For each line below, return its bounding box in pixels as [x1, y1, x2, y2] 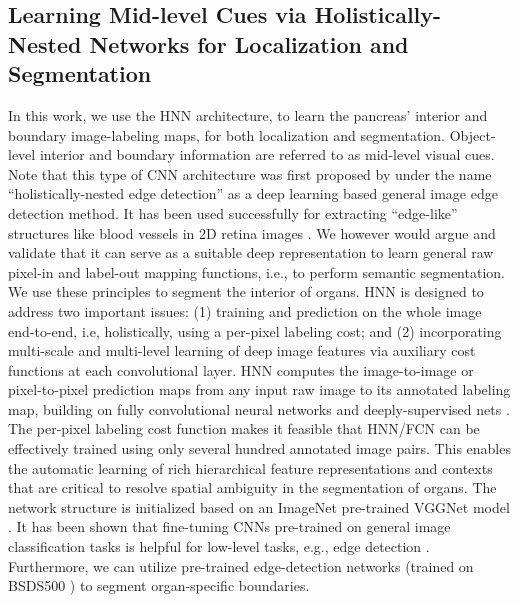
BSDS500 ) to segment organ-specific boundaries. [8, 575, 310, 596]
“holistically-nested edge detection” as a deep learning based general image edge [8, 183, 498, 204]
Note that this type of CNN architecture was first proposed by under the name [8, 163, 492, 184]
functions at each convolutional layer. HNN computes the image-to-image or [8, 359, 474, 380]
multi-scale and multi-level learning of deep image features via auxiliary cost [8, 340, 476, 361]
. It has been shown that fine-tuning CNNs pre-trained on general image [8, 516, 451, 537]
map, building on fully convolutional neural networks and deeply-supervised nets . [8, 398, 510, 419]
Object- [449, 124, 496, 145]
